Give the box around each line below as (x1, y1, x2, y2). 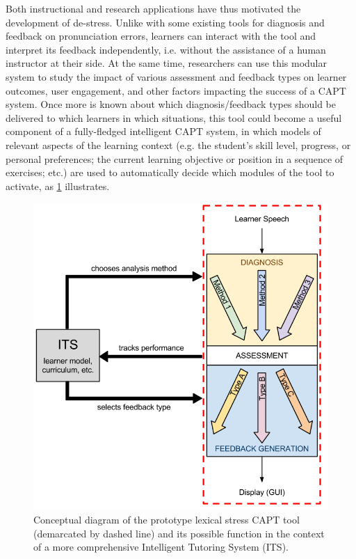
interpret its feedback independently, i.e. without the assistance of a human (6, 42, 326, 56)
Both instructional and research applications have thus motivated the (6, 1, 301, 15)
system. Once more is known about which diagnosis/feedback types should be (6, 97, 337, 111)
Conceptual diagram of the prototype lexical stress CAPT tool (33, 512, 300, 526)
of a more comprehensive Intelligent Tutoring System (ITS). (33, 540, 289, 554)
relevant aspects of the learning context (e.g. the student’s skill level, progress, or (6, 137, 351, 152)
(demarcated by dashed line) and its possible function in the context (33, 526, 325, 540)
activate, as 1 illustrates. (6, 178, 110, 193)
